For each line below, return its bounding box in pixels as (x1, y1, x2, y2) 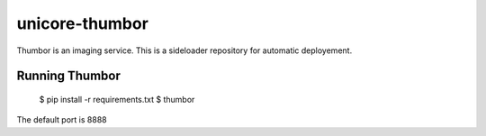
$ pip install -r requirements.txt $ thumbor (39, 94, 195, 104)
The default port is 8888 (16, 114, 107, 125)
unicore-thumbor (16, 14, 148, 33)
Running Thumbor (16, 68, 121, 84)
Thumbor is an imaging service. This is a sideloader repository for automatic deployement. (16, 45, 353, 56)
